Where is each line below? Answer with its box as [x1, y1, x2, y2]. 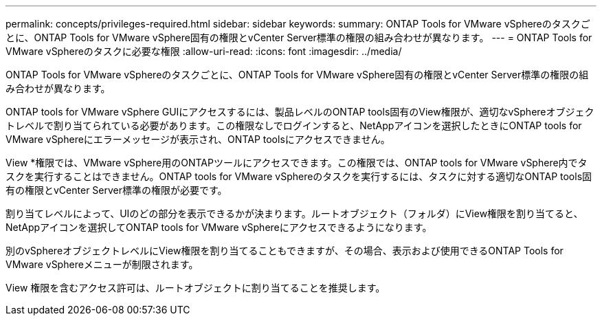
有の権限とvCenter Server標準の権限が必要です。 [5, 184, 227, 196]
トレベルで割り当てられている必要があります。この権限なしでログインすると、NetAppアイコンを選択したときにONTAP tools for [5, 120, 582, 131]
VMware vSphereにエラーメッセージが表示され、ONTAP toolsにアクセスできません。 [5, 133, 390, 145]
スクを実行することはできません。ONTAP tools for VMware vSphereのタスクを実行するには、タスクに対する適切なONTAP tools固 [5, 170, 592, 182]
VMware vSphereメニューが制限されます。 [5, 258, 199, 270]
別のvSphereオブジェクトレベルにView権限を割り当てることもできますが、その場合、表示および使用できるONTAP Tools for [5, 245, 564, 256]
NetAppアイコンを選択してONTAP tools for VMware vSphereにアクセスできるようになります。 [5, 221, 432, 233]
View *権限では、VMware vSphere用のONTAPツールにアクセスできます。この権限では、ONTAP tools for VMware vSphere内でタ [5, 157, 588, 168]
